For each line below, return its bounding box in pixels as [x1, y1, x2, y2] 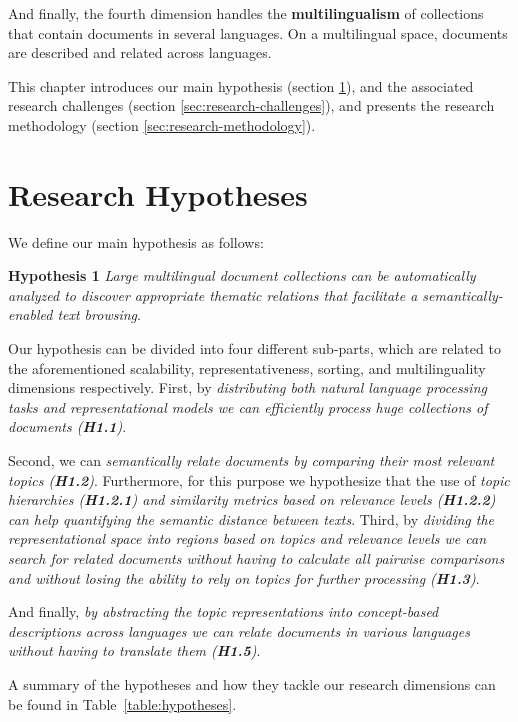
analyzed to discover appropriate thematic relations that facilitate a [8, 284, 418, 305]
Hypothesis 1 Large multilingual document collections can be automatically [8, 265, 476, 286]
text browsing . [57, 304, 141, 325]
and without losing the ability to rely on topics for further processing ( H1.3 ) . [8, 567, 480, 588]
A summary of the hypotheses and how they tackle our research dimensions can [8, 673, 496, 694]
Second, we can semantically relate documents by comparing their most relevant [8, 450, 495, 471]
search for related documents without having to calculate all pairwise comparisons [8, 548, 505, 568]
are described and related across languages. [8, 42, 272, 63]
